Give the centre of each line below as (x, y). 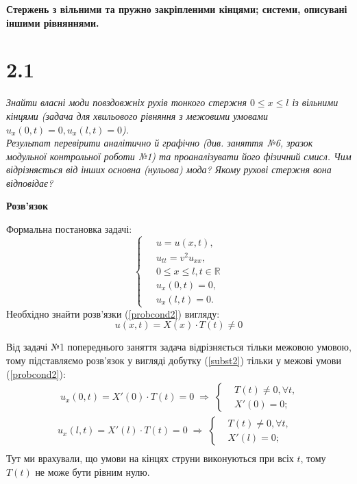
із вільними (315, 102)
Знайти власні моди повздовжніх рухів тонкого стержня (126, 102)
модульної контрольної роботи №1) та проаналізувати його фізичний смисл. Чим (179, 156)
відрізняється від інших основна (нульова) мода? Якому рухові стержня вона (169, 169)
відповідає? (30, 182)
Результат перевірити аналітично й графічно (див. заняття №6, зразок (160, 143)
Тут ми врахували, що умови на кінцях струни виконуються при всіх (150, 458)
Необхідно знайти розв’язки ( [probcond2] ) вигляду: (113, 313)
